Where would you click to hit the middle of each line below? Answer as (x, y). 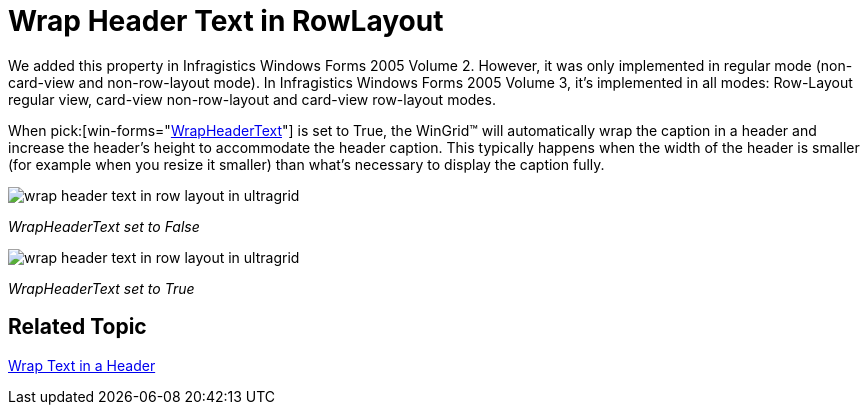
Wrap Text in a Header (82, 365)
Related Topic (77, 327)
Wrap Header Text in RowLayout (226, 21)
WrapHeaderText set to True (101, 288)
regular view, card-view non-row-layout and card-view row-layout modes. (252, 99)
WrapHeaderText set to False (104, 226)
